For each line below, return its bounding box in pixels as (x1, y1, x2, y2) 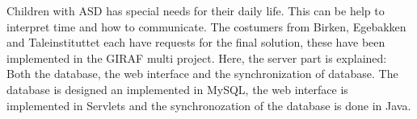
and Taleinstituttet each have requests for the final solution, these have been (6, 34, 385, 51)
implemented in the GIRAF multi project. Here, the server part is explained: (6, 49, 387, 66)
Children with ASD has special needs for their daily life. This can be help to (6, 2, 385, 18)
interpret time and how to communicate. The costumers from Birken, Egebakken (6, 18, 406, 35)
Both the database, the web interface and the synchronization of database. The (6, 65, 398, 82)
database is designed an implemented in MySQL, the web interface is (6, 80, 348, 97)
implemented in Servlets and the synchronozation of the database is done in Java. (6, 96, 411, 113)
